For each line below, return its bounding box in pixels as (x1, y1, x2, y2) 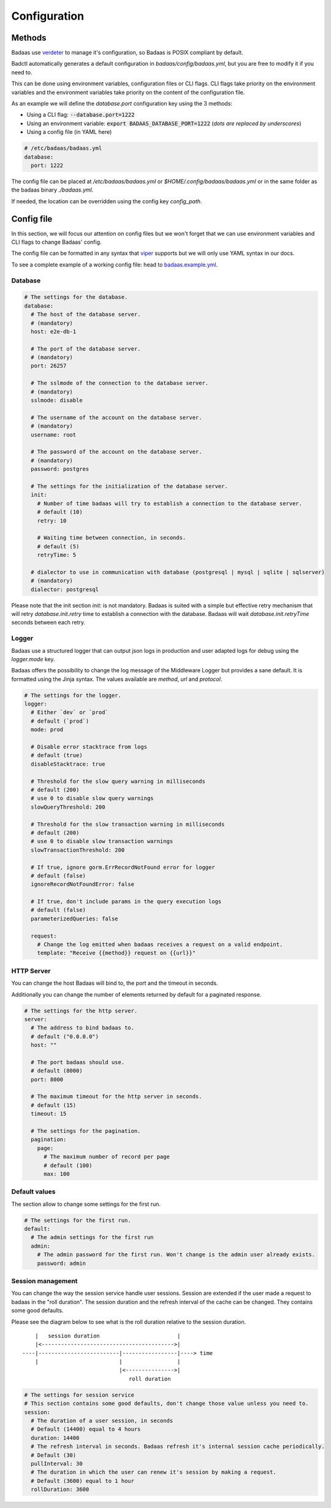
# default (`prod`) (31, 717, 89, 725)
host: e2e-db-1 (31, 328, 77, 335)
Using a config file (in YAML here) (26, 128, 112, 136)
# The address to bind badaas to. (31, 1024, 135, 1032)
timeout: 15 (31, 1110, 67, 1117)
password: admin (37, 1259, 86, 1267)
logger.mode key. (11, 655, 55, 663)
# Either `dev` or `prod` (31, 709, 108, 716)
